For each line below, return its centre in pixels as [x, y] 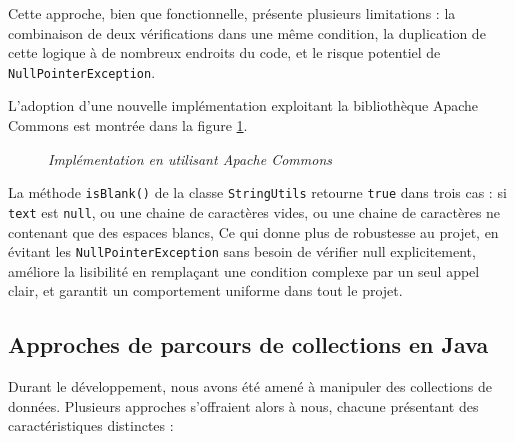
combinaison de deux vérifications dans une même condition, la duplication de [247, 32]
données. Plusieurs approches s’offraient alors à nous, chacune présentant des [243, 405]
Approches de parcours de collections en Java [248, 344]
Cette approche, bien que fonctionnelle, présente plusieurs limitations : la [232, 13]
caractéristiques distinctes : [91, 425]
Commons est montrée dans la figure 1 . [128, 125]
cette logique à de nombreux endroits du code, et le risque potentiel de [224, 52]
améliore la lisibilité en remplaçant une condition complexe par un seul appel [244, 270]
